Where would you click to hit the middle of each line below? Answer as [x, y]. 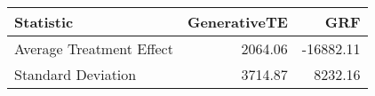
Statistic [44, 22]
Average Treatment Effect [94, 48]
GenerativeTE [237, 22]
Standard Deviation [76, 74]
